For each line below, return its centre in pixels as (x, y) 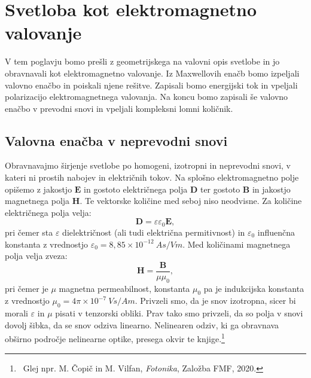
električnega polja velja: (48, 212)
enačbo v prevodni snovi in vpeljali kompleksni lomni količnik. (119, 108)
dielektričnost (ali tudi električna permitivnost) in (154, 232)
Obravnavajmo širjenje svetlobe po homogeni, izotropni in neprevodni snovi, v (148, 165)
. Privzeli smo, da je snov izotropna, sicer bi (215, 301)
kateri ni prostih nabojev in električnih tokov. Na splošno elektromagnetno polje (152, 177)
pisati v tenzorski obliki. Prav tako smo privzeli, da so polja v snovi (179, 313)
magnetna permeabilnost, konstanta (124, 288)
